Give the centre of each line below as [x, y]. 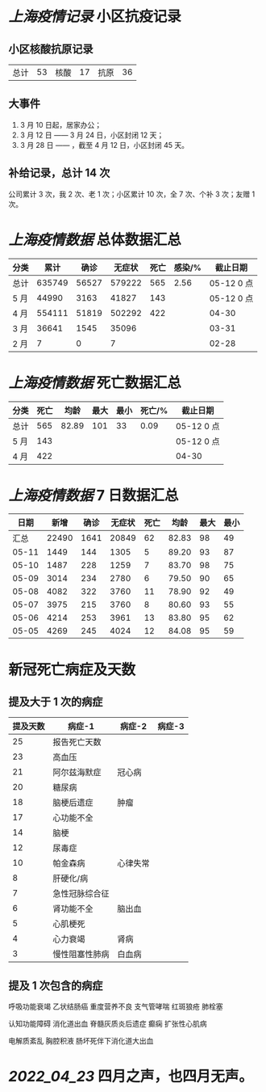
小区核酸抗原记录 [51, 49]
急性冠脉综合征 [81, 894]
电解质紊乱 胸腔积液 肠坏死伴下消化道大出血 [81, 1041]
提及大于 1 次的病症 [56, 702]
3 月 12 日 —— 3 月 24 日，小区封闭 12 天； [92, 135]
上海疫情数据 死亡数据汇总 [95, 383]
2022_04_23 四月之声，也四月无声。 [131, 1077]
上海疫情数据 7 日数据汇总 [94, 495]
